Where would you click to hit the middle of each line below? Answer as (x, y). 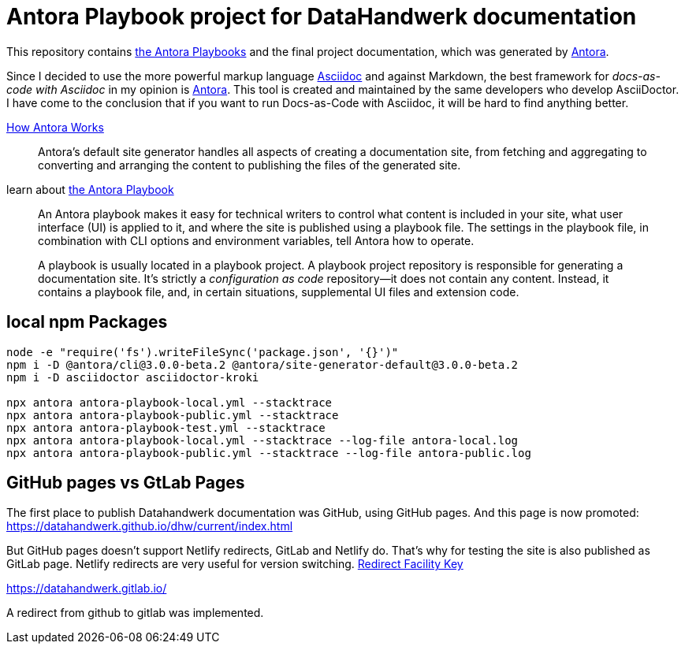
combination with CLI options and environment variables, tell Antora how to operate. (256, 240)
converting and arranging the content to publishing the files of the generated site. (249, 165)
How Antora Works (55, 127)
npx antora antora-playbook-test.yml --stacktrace (166, 427)
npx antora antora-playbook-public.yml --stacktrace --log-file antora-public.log (269, 453)
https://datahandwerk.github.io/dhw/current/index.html (150, 526)
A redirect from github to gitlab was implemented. (135, 613)
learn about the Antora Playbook (90, 189)
